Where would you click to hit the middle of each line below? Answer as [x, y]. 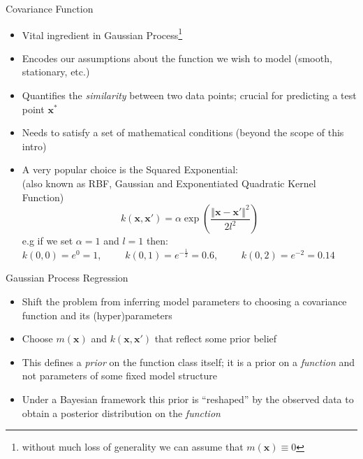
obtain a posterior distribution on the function [121, 413]
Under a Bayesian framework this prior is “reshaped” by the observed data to [188, 399]
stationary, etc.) [56, 72]
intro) [34, 146]
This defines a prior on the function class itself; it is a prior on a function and [188, 362]
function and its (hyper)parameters [97, 315]
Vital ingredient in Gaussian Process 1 [102, 34]
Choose [37, 338]
